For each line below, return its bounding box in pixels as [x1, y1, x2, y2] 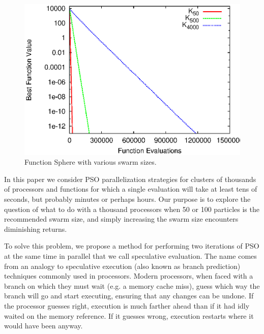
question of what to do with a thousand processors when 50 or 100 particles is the [4, 203, 259, 214]
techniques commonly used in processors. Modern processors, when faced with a [4, 270, 253, 281]
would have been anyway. [4, 320, 83, 331]
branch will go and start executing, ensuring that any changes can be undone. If [4, 290, 254, 301]
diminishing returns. [4, 223, 67, 234]
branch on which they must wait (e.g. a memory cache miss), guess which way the [4, 280, 260, 291]
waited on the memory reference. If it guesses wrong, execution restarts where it [4, 310, 254, 321]
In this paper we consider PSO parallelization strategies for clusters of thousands [4, 173, 256, 184]
